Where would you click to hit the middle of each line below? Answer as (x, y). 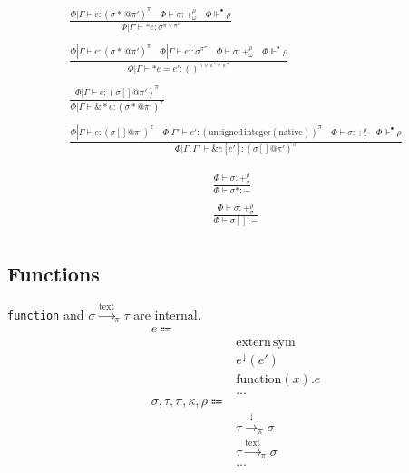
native (291, 132)
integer (258, 132)
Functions (54, 274)
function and (46, 314)
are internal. (167, 314)
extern (253, 342)
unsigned (226, 132)
